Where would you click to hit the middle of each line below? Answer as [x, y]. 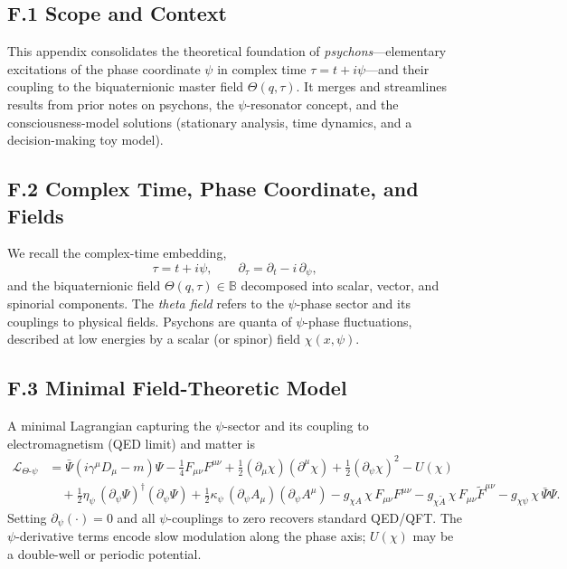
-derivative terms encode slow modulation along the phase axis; [191, 536]
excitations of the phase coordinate [104, 68]
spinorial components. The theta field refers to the [146, 303]
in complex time [262, 68]
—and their [397, 68]
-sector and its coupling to [296, 425]
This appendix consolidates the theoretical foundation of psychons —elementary [227, 51]
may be [433, 536]
